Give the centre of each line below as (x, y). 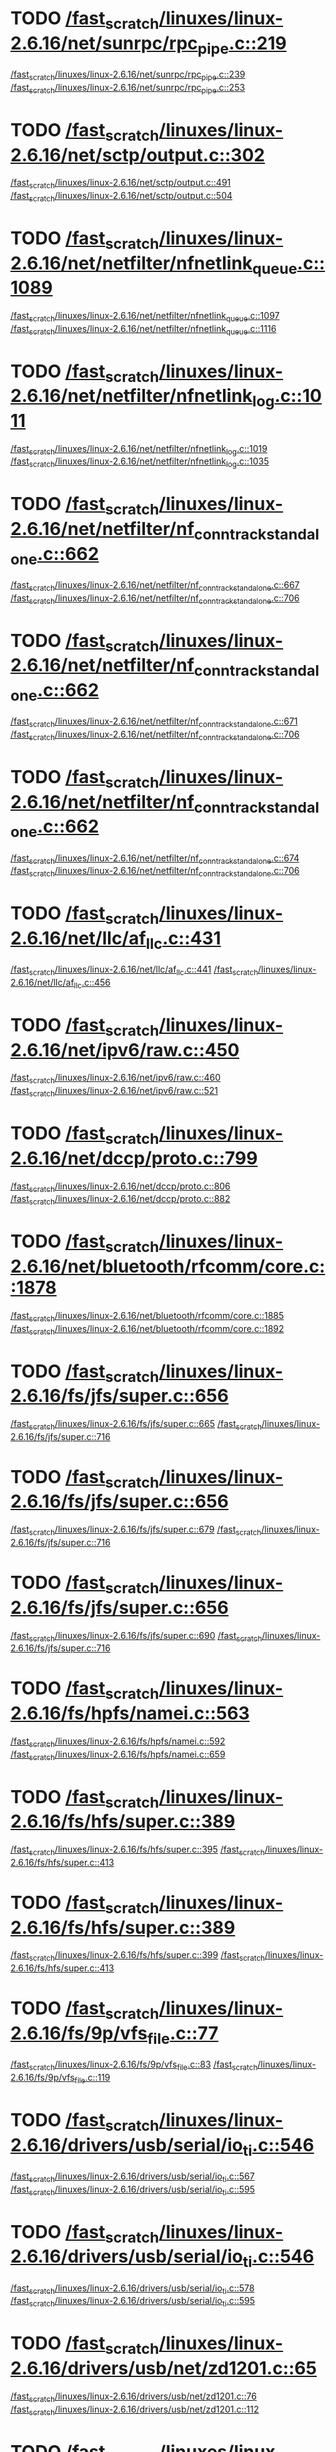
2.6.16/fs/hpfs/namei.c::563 (130, 1713)
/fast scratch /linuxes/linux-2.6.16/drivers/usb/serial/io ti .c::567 (132, 2177)
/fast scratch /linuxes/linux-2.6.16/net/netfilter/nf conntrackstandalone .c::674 (155, 859)
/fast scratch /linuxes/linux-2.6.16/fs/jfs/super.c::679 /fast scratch (136, 1530)
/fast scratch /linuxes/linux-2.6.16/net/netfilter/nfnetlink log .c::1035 (140, 462)
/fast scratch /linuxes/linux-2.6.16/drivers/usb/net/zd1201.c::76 (133, 2397)
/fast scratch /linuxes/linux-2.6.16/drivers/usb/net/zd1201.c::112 (135, 2410)
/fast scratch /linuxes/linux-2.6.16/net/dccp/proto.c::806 (120, 1187)
